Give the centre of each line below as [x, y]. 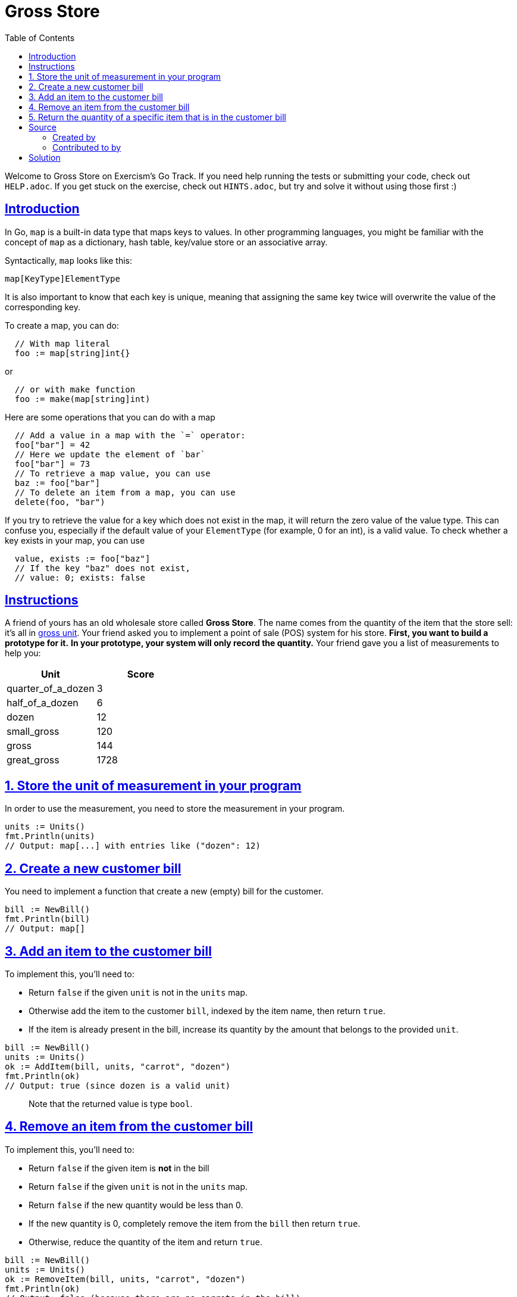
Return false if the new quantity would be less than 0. [136, 1205]
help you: [23, 653]
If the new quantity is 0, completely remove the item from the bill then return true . [195, 1223]
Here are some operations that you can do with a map [110, 417]
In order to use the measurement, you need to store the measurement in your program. [175, 809]
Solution [45, 157]
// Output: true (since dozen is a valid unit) [118, 1085]
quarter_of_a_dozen [51, 689]
